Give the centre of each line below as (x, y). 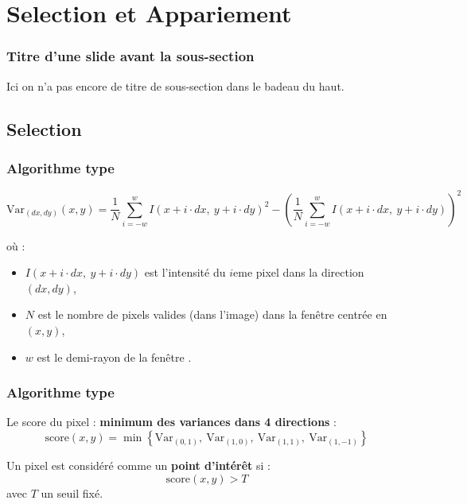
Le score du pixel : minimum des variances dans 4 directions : (171, 422)
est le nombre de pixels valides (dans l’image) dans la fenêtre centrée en (212, 314)
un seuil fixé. (72, 492)
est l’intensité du (185, 272)
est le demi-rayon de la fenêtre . (114, 357)
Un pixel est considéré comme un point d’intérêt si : (138, 465)
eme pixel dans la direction (299, 272)
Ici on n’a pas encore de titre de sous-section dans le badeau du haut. (175, 85)
